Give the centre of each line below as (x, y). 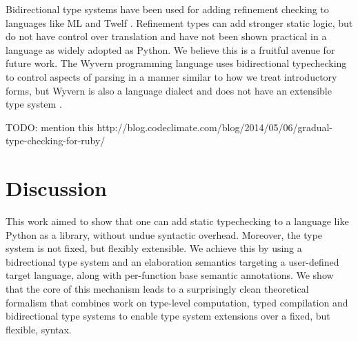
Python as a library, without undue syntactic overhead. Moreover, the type (164, 234)
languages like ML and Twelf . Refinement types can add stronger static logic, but (179, 22)
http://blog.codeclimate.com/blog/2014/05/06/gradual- (215, 127)
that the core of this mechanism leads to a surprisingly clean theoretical (157, 289)
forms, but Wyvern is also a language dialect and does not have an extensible (169, 90)
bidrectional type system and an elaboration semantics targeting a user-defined (172, 261)
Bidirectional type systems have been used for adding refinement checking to (167, 9)
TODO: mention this (50, 127)
